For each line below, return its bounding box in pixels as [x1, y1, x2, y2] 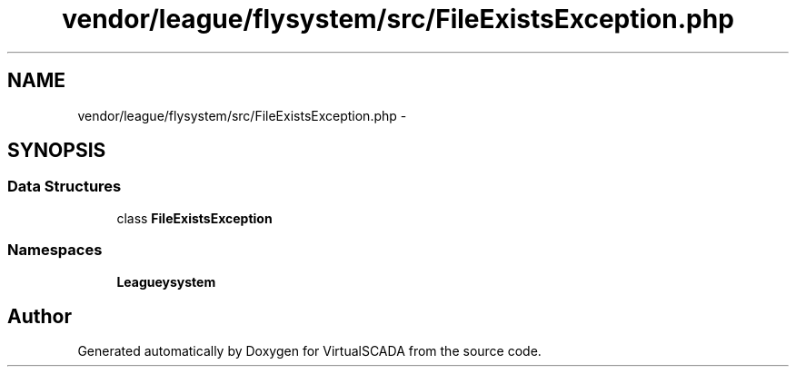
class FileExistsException [116, 210, 273, 226]
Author [7, 304, 72, 328]
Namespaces [7, 241, 103, 260]
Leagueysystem [116, 273, 216, 290]
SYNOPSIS [7, 139, 106, 162]
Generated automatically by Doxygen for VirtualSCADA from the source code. [77, 343, 542, 359]
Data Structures [7, 177, 122, 196]
